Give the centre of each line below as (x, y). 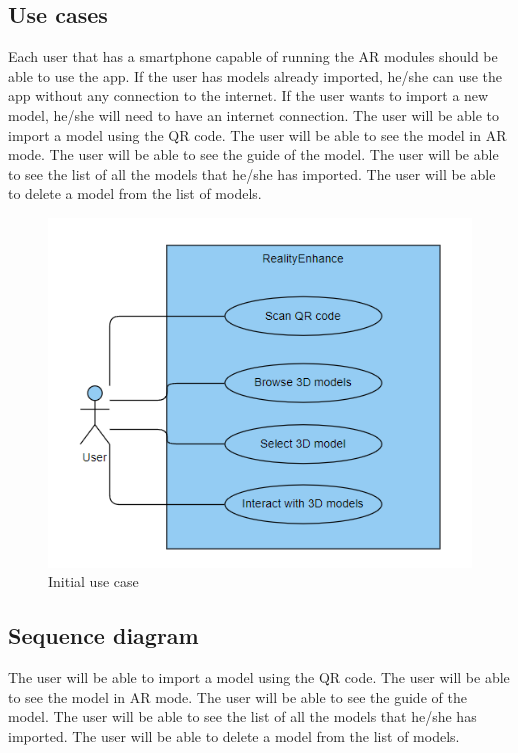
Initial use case (93, 581)
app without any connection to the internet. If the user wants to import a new (248, 95)
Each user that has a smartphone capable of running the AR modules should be (253, 56)
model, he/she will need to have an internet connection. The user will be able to (253, 114)
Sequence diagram (103, 635)
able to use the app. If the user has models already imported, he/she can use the (255, 75)
